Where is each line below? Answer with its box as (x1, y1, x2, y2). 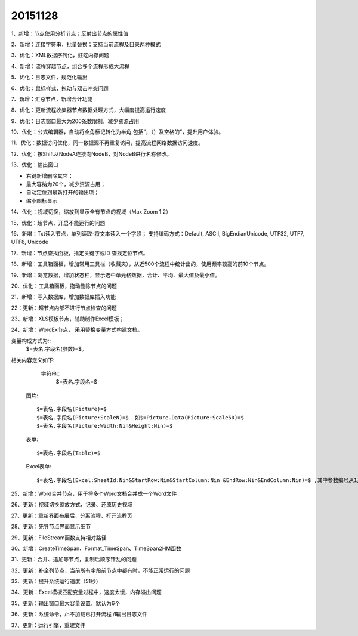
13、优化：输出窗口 (11, 161, 59, 168)
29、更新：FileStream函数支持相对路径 (11, 534, 107, 541)
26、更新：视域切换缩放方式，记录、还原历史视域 (11, 501, 133, 508)
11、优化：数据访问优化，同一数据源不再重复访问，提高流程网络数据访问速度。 (11, 139, 204, 146)
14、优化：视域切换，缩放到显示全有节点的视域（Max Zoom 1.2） (11, 208, 171, 215)
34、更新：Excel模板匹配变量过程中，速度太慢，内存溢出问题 (11, 588, 162, 596)
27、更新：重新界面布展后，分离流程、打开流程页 (11, 512, 132, 519)
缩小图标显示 (26, 197, 58, 204)
